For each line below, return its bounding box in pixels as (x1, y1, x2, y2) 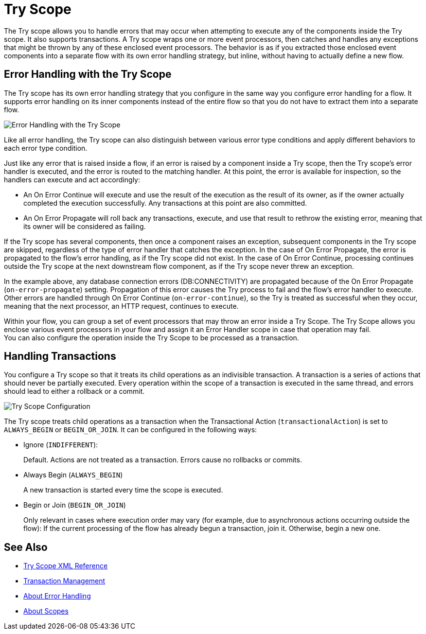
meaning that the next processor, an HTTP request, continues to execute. (4, 301, 239, 310)
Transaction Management (23, 577, 106, 585)
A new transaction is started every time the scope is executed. (23, 486, 223, 494)
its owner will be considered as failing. (23, 222, 146, 230)
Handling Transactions (4, 350, 116, 363)
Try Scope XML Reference (23, 562, 108, 570)
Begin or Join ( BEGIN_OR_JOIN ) (23, 501, 126, 510)
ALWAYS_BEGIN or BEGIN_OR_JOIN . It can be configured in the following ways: (4, 425, 257, 434)
